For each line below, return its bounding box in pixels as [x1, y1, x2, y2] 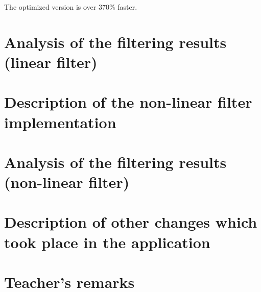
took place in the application [4, 231, 210, 252]
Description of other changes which [4, 211, 257, 232]
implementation [4, 111, 116, 132]
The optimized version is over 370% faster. [4, 2, 137, 12]
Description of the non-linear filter [4, 91, 252, 112]
